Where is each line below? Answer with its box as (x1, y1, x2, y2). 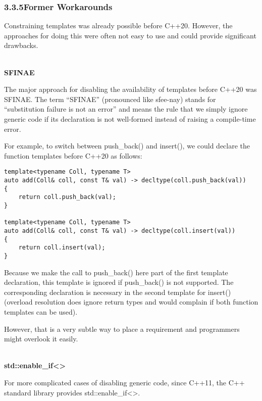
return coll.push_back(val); (18, 193, 116, 201)
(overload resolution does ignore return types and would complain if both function (4, 296, 258, 307)
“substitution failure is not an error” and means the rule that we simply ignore (4, 104, 248, 114)
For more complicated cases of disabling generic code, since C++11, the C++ (4, 377, 245, 387)
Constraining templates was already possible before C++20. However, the (4, 20, 233, 31)
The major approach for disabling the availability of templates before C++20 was (4, 84, 257, 94)
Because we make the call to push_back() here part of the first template (4, 267, 228, 277)
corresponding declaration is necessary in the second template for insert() (4, 286, 231, 297)
